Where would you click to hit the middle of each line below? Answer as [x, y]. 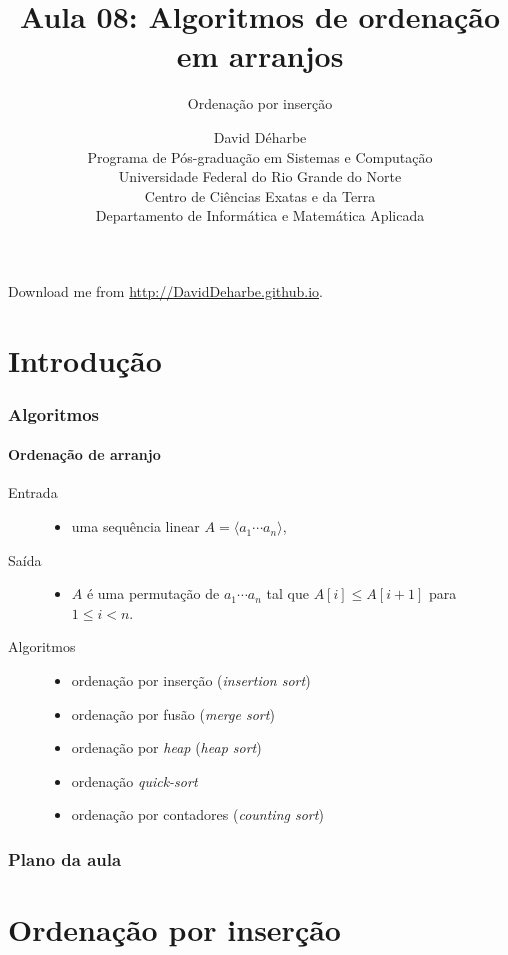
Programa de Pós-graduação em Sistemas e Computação [260, 156]
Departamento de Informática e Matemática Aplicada [260, 215]
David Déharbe [260, 136]
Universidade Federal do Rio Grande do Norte [260, 176]
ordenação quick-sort [134, 780]
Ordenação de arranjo [84, 454]
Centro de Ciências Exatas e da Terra [260, 195]
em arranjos [260, 55]
